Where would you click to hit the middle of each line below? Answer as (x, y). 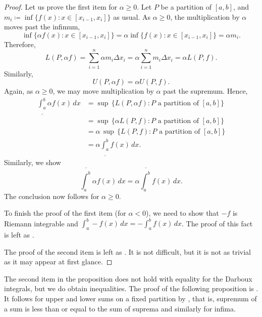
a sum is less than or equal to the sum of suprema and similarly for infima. (120, 308)
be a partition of (186, 7)
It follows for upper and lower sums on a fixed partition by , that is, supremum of (130, 299)
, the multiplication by (205, 16)
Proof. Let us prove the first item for (61, 7)
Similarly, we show (33, 162)
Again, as (19, 91)
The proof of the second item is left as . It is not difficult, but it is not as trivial (127, 251)
